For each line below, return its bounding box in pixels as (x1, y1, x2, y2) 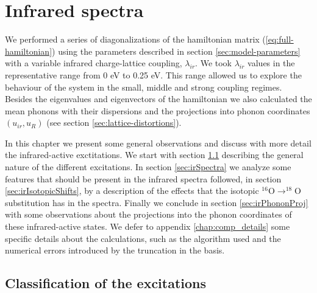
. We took (195, 57, 232, 69)
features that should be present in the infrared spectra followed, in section (5, 172, 282, 185)
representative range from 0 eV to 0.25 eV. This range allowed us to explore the (5, 68, 302, 81)
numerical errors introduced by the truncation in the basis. (5, 244, 225, 257)
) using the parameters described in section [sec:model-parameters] (52, 44, 301, 57)
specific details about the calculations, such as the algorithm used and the (5, 232, 281, 244)
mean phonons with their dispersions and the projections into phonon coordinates (5, 104, 310, 117)
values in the (248, 57, 295, 69)
